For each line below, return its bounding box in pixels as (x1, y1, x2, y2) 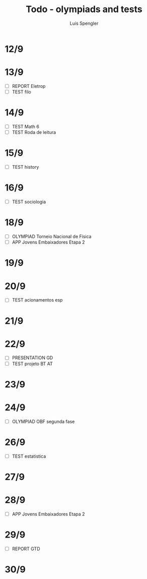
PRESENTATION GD (12, 355, 53, 361)
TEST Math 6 (12, 123, 40, 129)
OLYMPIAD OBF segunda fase (12, 418, 75, 424)
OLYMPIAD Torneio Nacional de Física (12, 233, 92, 239)
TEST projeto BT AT (12, 360, 53, 367)
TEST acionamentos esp (12, 297, 63, 303)
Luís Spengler (69, 20, 99, 26)
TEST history (12, 164, 39, 170)
